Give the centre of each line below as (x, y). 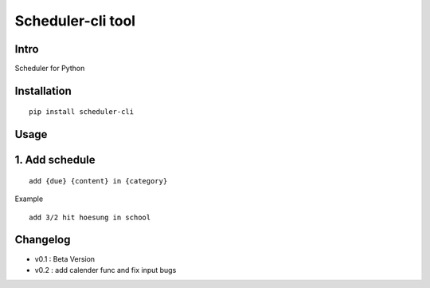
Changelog (43, 240)
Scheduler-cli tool (75, 21)
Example (29, 199)
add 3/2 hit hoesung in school (90, 217)
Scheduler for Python (50, 69)
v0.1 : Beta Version (65, 258)
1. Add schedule (55, 160)
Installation (43, 91)
